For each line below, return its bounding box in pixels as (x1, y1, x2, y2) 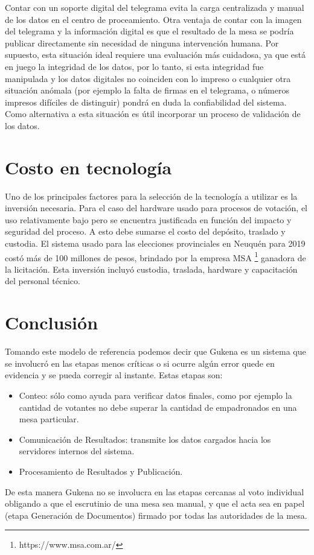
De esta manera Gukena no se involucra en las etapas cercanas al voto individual (5, 485, 304, 498)
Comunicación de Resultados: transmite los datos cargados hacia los (19, 433, 271, 445)
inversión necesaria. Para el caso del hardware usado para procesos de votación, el (5, 201, 308, 214)
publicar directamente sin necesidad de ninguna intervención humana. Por (5, 36, 279, 49)
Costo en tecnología (5, 154, 172, 179)
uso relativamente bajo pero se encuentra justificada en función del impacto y (5, 213, 292, 226)
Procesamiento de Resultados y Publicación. (19, 465, 183, 477)
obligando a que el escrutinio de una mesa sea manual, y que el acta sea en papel (5, 497, 305, 510)
